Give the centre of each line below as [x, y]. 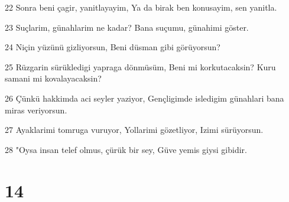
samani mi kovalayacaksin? [53, 78]
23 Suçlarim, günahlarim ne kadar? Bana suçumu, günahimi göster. [127, 27]
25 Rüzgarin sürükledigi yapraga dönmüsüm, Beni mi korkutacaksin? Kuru [140, 66]
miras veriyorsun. [36, 110]
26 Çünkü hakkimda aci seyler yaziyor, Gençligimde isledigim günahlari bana [144, 98]
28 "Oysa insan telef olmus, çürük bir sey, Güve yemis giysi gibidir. [126, 149]
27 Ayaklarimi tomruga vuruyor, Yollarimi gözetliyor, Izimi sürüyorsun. [134, 130]
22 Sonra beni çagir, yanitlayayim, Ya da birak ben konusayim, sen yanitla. [141, 7]
